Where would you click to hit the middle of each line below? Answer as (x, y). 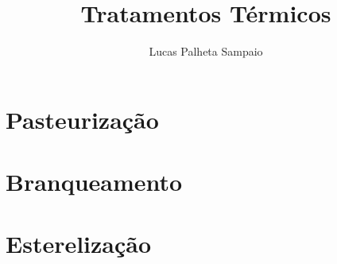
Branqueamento (94, 182)
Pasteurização (82, 119)
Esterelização (79, 244)
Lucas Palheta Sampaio (206, 51)
